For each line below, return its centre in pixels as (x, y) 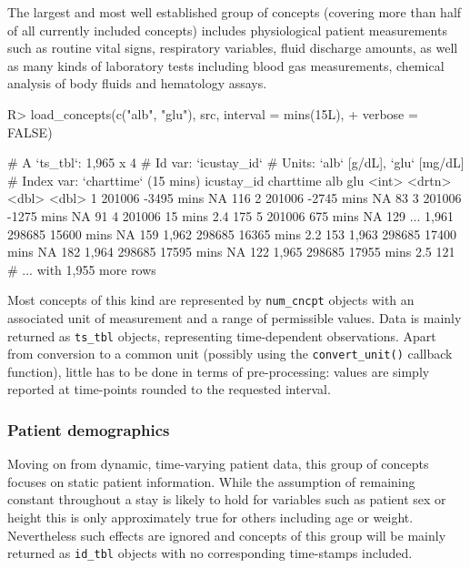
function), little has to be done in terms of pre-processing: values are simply (219, 371)
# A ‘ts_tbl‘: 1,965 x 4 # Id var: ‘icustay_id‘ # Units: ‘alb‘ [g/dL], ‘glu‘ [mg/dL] (236, 162)
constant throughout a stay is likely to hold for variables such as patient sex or (227, 499)
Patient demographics (89, 429)
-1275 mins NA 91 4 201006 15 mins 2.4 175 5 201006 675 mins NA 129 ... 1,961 (230, 215)
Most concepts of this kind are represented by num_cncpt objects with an (211, 300)
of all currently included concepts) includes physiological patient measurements (227, 30)
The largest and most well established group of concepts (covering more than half (235, 12)
